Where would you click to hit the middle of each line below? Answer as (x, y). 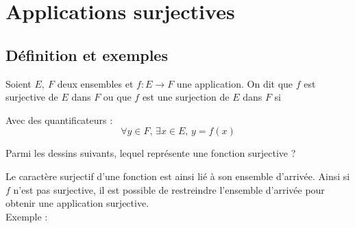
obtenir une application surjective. (77, 203)
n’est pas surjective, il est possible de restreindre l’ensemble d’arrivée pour (169, 189)
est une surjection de (186, 97)
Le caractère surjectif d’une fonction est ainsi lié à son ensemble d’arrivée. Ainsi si (178, 176)
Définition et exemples (87, 54)
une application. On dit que (235, 83)
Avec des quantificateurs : (59, 119)
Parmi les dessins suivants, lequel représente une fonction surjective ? (151, 153)
